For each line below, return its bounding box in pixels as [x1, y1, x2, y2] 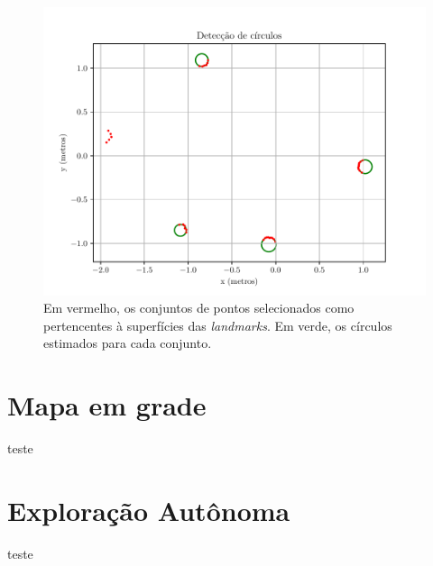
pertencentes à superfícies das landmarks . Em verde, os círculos [43, 315, 392, 334]
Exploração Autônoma [7, 491, 290, 528]
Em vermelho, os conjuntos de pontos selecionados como [43, 298, 355, 317]
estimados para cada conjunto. [43, 333, 212, 352]
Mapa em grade [7, 387, 207, 424]
